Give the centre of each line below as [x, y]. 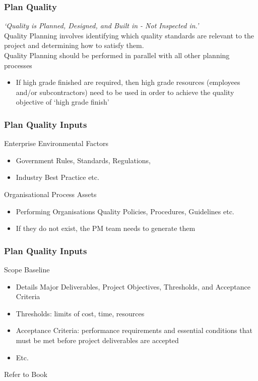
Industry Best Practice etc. [57, 177]
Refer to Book [26, 374]
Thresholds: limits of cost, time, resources [80, 313]
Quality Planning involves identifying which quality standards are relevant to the [129, 35]
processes [18, 65]
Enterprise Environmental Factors [56, 143]
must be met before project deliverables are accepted [97, 340]
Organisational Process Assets [50, 194]
